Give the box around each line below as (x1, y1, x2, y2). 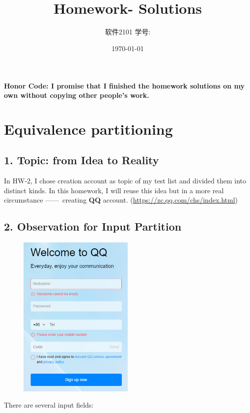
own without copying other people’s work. (4, 90, 149, 100)
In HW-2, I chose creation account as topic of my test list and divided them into (4, 176, 247, 186)
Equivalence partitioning (4, 118, 173, 139)
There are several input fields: (4, 400, 94, 410)
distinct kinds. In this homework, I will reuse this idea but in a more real (4, 185, 224, 195)
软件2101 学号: (105, 27, 151, 37)
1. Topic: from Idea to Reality (4, 152, 159, 168)
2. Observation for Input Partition (4, 219, 182, 234)
